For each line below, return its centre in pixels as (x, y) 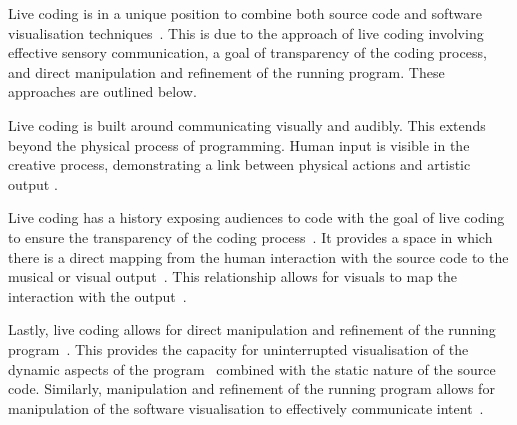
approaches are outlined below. (102, 91)
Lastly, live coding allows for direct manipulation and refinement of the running (252, 329)
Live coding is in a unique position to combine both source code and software (245, 13)
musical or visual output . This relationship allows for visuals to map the (233, 276)
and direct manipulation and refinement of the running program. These (226, 71)
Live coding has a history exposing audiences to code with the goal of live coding (256, 217)
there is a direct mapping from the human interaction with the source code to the (258, 256)
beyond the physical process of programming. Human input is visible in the (239, 144)
